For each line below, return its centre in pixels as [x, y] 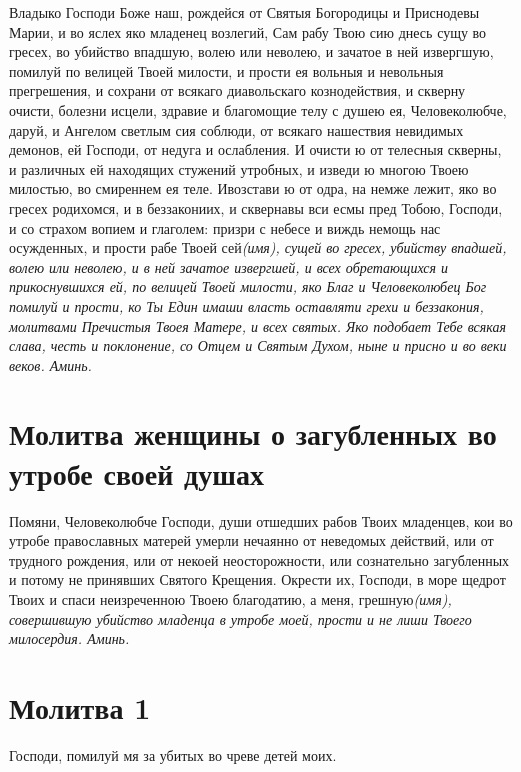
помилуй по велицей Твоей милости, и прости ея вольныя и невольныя [226, 70]
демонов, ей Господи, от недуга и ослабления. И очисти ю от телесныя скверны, [255, 149]
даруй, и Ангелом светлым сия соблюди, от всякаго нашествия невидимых [236, 129]
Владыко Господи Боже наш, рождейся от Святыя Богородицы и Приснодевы [244, 12]
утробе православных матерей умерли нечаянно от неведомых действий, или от [251, 540]
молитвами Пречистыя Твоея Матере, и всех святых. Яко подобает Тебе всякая [258, 325]
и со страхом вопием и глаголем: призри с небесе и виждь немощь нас [225, 227]
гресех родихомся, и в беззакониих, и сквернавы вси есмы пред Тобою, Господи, [256, 207]
